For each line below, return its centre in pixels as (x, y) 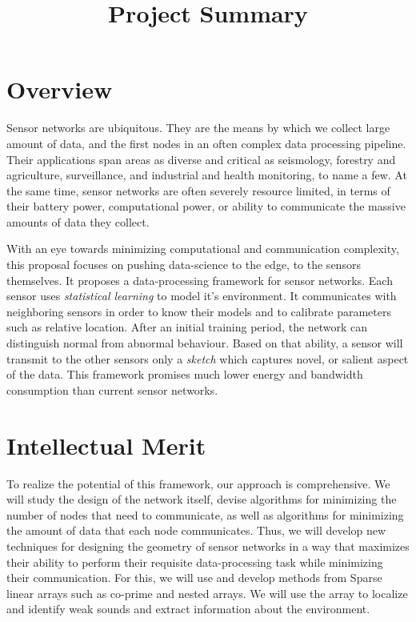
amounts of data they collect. (78, 221)
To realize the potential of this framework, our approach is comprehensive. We (198, 483)
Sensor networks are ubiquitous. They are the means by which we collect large (198, 128)
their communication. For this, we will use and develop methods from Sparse (194, 578)
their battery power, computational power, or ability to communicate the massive (206, 206)
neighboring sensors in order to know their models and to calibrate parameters (199, 311)
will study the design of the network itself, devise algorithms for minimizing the (202, 499)
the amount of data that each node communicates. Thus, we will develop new (196, 530)
